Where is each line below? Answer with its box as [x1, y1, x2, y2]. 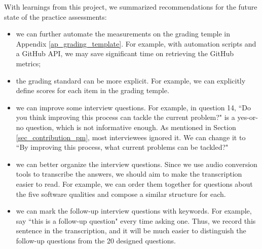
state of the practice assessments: [4, 11, 107, 22]
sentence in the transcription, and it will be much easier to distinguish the [16, 225, 246, 236]
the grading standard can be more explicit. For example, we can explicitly [16, 75, 246, 86]
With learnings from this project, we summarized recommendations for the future [4, 2, 257, 12]
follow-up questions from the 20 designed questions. [16, 235, 176, 245]
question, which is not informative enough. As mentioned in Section [26, 121, 236, 132]
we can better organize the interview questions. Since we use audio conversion [16, 158, 257, 169]
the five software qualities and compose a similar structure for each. [16, 188, 226, 199]
